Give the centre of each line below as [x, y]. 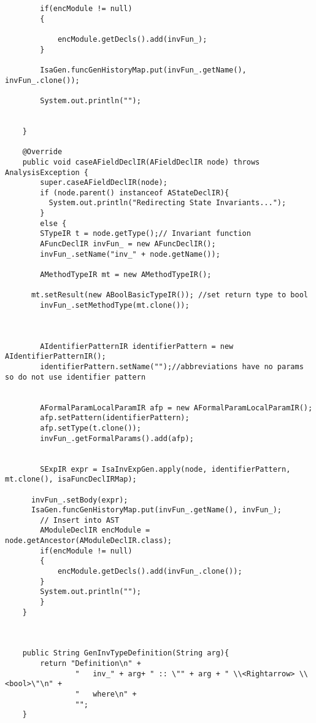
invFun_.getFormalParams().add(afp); [117, 438]
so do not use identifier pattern [75, 377]
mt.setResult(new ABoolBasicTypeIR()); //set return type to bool [169, 295]
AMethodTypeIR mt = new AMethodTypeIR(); [126, 275]
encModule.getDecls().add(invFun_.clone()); [150, 572]
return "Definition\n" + [91, 663]
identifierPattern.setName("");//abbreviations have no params [172, 366]
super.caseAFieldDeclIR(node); [104, 183]
